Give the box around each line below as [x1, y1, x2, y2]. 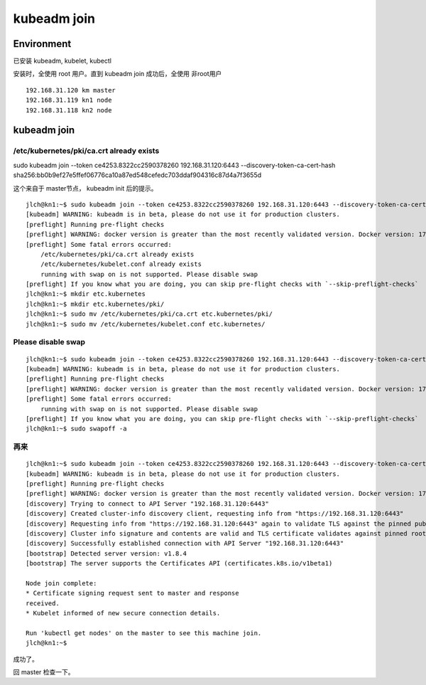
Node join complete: [26, 579, 97, 587]
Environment [13, 38, 72, 50]
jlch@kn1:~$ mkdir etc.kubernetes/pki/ [26, 299, 165, 308]
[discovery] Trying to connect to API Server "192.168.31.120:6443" [26, 499, 269, 508]
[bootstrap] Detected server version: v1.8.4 [26, 549, 187, 558]
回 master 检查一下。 [13, 668, 75, 676]
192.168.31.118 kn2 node [26, 106, 112, 114]
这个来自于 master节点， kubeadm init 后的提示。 [13, 184, 158, 192]
